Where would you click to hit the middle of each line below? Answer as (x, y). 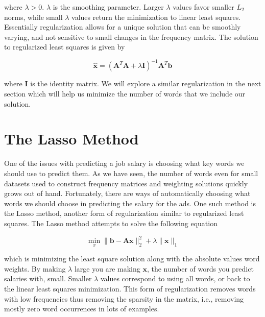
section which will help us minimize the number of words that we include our (125, 94)
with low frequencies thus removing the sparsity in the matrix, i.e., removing (124, 298)
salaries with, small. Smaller (48, 278)
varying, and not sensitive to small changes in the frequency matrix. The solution (131, 36)
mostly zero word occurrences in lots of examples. (82, 309)
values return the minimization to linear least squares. (156, 17)
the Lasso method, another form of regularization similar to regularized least (124, 213)
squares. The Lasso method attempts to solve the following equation (111, 223)
